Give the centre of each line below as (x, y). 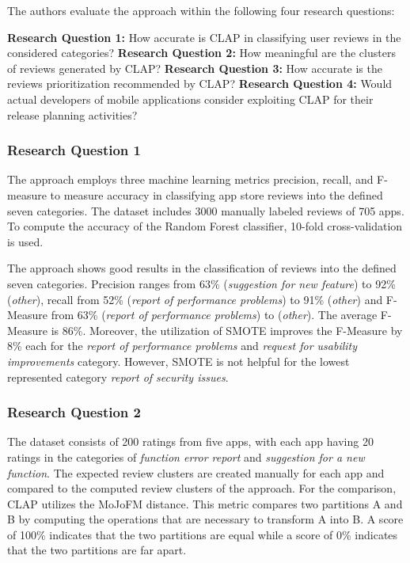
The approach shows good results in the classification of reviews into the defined (202, 268)
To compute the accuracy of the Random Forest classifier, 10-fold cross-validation (205, 226)
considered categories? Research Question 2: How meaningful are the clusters (201, 53)
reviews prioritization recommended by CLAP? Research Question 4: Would (200, 84)
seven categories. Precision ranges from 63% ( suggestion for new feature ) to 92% (201, 283)
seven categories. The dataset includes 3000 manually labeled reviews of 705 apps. (206, 210)
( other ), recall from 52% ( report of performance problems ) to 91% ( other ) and (195, 299)
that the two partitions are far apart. (97, 550)
